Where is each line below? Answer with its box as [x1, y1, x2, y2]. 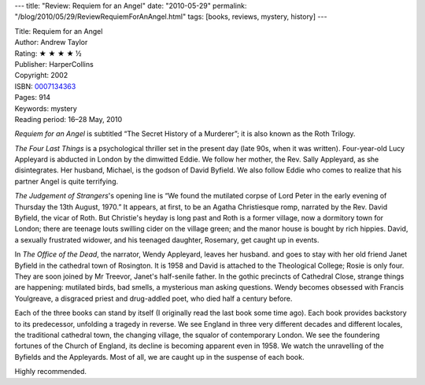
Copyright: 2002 [14, 71, 68, 80]
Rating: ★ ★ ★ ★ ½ [14, 48, 82, 58]
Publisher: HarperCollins [14, 59, 94, 68]
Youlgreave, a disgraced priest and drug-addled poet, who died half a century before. [14, 294, 293, 303]
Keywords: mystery [14, 103, 78, 113]
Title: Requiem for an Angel [14, 26, 103, 35]
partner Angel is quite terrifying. [14, 176, 119, 186]
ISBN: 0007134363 [14, 81, 76, 91]
